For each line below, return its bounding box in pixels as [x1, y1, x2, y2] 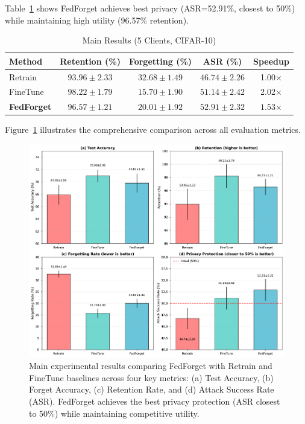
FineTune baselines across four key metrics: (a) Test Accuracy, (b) [29, 371, 274, 384]
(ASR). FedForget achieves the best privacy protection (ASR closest [29, 395, 280, 408]
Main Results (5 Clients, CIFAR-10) [82, 34, 216, 47]
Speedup [253, 54, 289, 67]
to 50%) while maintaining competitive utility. [29, 406, 200, 419]
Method [9, 54, 43, 67]
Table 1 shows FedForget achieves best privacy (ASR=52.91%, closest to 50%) [5, 2, 295, 14]
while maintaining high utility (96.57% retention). [5, 13, 189, 26]
